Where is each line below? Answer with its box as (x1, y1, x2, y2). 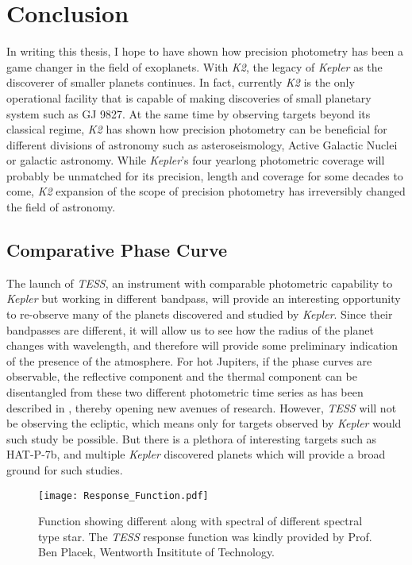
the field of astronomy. (6, 199, 116, 215)
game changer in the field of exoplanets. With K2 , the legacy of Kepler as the (6, 58, 383, 75)
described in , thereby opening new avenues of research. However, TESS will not (6, 399, 397, 416)
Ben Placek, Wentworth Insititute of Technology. (38, 544, 275, 560)
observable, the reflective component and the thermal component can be (6, 368, 357, 385)
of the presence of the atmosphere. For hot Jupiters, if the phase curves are (6, 352, 372, 369)
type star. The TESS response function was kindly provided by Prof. (38, 528, 372, 544)
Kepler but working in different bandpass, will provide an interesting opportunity (6, 290, 401, 307)
